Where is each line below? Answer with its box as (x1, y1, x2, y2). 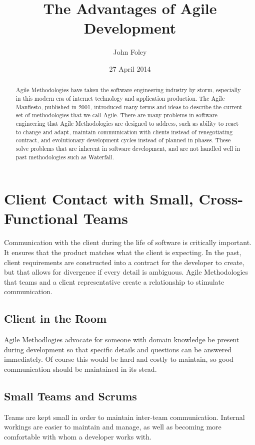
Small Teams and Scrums (4, 388, 137, 403)
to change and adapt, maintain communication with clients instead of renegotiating (15, 127, 232, 136)
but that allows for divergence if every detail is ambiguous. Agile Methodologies (4, 267, 248, 277)
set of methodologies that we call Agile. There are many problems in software (15, 111, 217, 119)
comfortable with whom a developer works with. (4, 431, 151, 441)
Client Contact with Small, (4, 188, 193, 209)
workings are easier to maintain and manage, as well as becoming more (4, 421, 221, 432)
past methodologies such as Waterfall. (15, 152, 114, 161)
